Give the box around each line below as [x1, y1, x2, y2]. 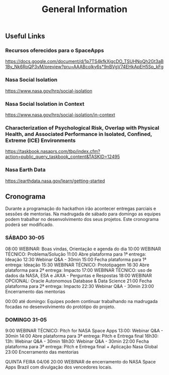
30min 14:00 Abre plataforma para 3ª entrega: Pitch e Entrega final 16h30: [5, 333, 159, 339]
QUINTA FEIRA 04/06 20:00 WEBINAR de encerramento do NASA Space [5, 359, 156, 365]
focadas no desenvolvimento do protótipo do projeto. [5, 304, 116, 310]
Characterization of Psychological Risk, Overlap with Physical [5, 124, 159, 131]
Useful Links [5, 32, 45, 41]
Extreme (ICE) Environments [5, 137, 76, 144]
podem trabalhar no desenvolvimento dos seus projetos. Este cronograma [5, 216, 159, 222]
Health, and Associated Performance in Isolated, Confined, [5, 131, 152, 137]
